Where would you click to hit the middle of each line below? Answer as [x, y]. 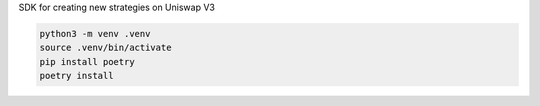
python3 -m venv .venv [95, 33]
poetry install [76, 76]
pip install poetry [87, 61]
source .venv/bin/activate [105, 48]
